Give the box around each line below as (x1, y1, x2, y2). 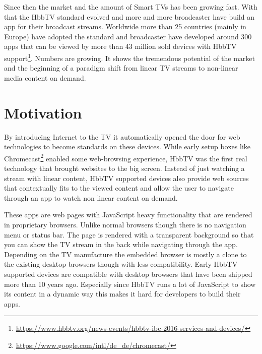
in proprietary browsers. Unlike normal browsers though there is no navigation (4, 219, 246, 229)
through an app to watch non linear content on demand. (4, 192, 178, 203)
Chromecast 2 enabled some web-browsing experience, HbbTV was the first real (4, 151, 247, 163)
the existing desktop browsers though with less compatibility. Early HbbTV (4, 259, 238, 269)
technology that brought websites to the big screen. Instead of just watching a (4, 162, 245, 173)
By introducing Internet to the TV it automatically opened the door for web (4, 131, 240, 142)
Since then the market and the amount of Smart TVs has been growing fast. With (4, 2, 257, 12)
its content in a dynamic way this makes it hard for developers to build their (4, 288, 241, 299)
